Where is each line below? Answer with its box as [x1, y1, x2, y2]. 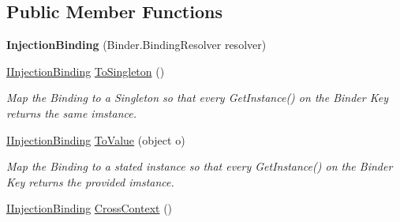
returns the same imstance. [6, 104, 136, 121]
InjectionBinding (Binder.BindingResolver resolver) [6, 36, 267, 53]
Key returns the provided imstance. [6, 173, 174, 190]
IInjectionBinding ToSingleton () [6, 62, 165, 79]
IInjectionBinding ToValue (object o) [6, 131, 185, 148]
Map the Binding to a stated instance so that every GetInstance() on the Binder [6, 158, 393, 175]
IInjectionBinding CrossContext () [6, 200, 173, 216]
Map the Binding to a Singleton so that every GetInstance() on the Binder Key [6, 89, 388, 106]
